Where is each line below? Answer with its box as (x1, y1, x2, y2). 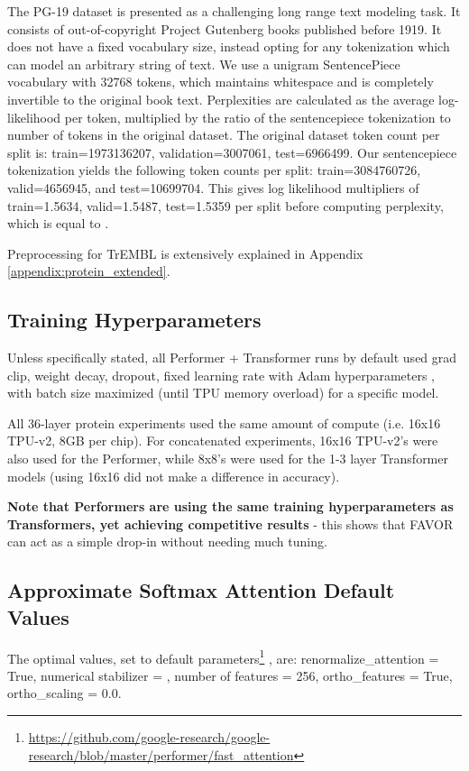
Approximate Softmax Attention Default (7, 576, 395, 604)
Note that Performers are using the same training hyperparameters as (7, 497, 454, 516)
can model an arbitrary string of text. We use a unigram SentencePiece (7, 54, 400, 73)
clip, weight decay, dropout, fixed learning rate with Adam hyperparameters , (7, 365, 436, 384)
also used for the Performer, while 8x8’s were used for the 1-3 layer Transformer (7, 449, 448, 468)
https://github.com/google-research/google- (28, 728, 271, 747)
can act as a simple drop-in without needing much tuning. (7, 532, 327, 551)
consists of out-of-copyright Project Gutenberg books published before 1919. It (7, 19, 442, 38)
